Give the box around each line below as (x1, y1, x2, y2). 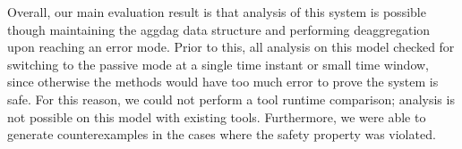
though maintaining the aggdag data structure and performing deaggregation (7, 20, 431, 38)
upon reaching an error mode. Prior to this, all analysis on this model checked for (7, 37, 455, 56)
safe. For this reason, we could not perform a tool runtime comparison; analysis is (7, 89, 455, 108)
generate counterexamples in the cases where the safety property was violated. (7, 125, 436, 144)
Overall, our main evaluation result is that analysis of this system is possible (7, 3, 426, 21)
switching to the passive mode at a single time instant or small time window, (7, 54, 430, 73)
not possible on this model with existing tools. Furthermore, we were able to (7, 107, 426, 126)
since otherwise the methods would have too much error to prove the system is (7, 72, 439, 91)
